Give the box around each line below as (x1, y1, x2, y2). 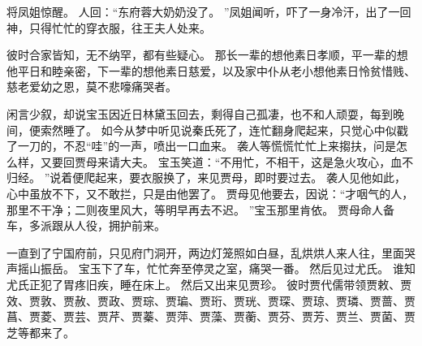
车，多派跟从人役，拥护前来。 (6, 217, 166, 234)
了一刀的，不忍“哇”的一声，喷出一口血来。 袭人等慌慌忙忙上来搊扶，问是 (6, 137, 396, 154)
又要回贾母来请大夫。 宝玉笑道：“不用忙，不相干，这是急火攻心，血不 (40, 153, 414, 170)
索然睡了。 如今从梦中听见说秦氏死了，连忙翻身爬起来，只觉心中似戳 (40, 121, 408, 138)
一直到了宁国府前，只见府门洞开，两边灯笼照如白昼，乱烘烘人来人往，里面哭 (6, 244, 416, 261)
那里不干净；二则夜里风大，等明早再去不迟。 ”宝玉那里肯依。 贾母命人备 (6, 201, 394, 218)
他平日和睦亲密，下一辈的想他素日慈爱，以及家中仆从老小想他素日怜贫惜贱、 (6, 62, 416, 79)
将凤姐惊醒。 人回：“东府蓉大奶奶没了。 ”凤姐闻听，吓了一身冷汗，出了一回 (6, 3, 411, 19)
